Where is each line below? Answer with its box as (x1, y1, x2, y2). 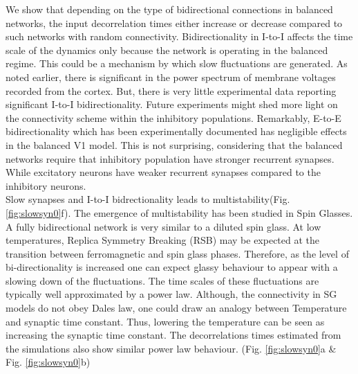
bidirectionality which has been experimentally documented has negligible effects (6, 124, 347, 139)
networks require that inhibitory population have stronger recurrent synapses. (6, 151, 335, 166)
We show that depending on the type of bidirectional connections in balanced (6, 2, 333, 16)
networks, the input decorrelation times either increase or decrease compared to (6, 15, 343, 30)
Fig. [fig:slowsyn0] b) (6, 355, 91, 369)
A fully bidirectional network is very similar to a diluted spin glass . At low (6, 219, 321, 233)
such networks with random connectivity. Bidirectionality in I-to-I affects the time (6, 29, 353, 44)
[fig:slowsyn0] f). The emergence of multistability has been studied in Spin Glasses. (6, 205, 353, 220)
